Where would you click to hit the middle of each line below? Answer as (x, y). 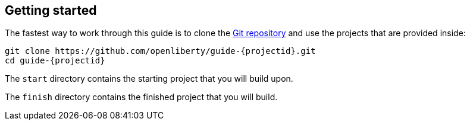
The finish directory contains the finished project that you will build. (141, 97)
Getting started (51, 10)
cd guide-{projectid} (55, 61)
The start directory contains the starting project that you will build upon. (149, 79)
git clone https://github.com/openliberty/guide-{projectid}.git (160, 51)
